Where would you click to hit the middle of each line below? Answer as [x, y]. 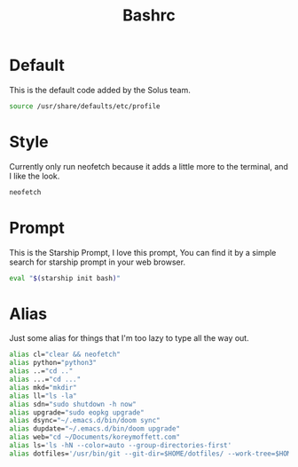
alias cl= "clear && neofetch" [65, 355]
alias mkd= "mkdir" [43, 387]
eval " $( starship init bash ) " [65, 278]
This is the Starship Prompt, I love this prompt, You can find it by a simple [143, 252]
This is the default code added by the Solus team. [100, 90]
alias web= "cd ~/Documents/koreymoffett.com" [94, 437]
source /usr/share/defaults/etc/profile [85, 106]
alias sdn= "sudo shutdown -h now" [73, 404]
